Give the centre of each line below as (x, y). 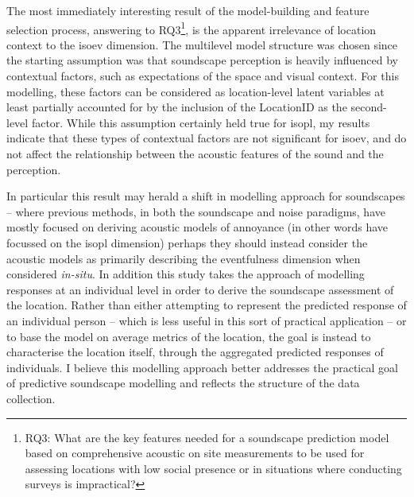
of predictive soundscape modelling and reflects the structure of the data (183, 383)
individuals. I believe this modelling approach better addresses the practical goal (202, 367)
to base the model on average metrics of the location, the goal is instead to (189, 336)
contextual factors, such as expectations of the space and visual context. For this (203, 76)
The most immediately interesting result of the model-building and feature (188, 10)
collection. (31, 398)
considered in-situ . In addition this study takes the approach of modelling (186, 274)
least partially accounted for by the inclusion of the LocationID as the (177, 107)
